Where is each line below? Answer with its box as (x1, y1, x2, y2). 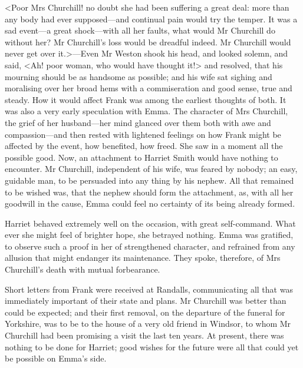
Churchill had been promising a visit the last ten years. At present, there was (5, 329, 284, 342)
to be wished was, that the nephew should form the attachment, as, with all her (5, 185, 294, 198)
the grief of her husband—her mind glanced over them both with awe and (5, 116, 271, 128)
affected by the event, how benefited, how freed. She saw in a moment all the (5, 140, 283, 152)
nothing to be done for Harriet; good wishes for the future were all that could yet (5, 340, 299, 353)
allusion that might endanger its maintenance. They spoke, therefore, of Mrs (5, 251, 281, 264)
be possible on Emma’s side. (5, 352, 107, 364)
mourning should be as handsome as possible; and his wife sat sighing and (5, 70, 272, 82)
